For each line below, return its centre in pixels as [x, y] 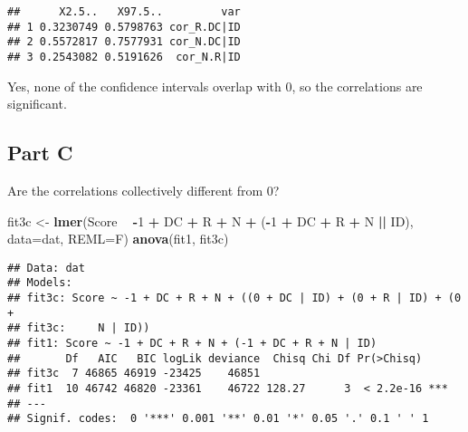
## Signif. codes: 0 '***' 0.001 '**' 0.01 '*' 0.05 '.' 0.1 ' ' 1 [218, 419]
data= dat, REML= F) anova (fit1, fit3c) [118, 239]
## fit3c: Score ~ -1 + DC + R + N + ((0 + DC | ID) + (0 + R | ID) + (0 [234, 298]
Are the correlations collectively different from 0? [143, 191]
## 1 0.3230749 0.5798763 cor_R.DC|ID [124, 27]
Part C [40, 153]
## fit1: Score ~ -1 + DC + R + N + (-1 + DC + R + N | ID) [192, 344]
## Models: [40, 283]
